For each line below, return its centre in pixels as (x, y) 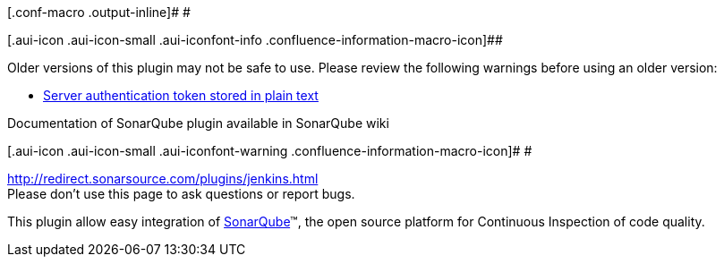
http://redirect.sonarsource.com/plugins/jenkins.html (163, 179)
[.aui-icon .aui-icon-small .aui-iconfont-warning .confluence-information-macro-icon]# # (270, 151)
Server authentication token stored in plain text (181, 95)
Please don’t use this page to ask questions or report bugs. (181, 194)
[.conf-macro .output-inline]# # (99, 12)
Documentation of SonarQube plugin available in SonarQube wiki (198, 123)
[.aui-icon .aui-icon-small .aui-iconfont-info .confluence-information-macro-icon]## (255, 40)
